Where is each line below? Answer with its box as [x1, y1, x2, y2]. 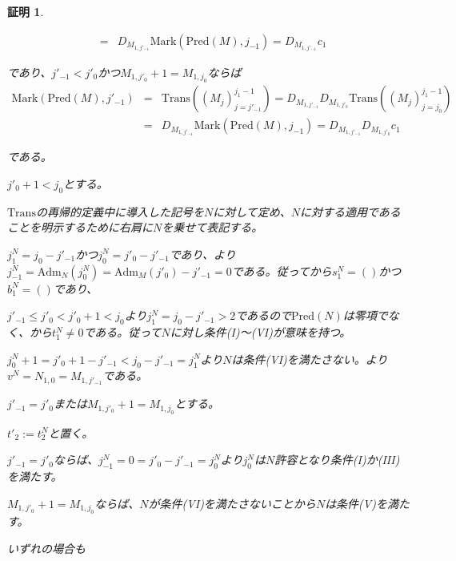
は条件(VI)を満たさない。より [231, 350, 388, 367]
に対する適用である [300, 203, 401, 220]
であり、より [169, 245, 236, 262]
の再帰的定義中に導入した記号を [35, 203, 204, 220]
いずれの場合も [7, 539, 86, 556]
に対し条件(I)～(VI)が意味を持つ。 [170, 324, 351, 341]
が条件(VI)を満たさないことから [148, 494, 316, 511]
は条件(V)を [325, 494, 387, 511]
